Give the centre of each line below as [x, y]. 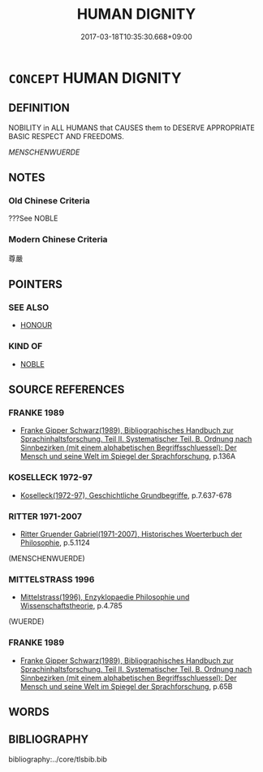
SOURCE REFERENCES [67, 390]
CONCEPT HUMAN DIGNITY [95, 78]
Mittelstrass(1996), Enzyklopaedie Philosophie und [105, 597]
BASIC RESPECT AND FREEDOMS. [66, 136]
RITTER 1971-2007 [45, 516]
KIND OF [26, 347]
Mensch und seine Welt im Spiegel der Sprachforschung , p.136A [128, 456]
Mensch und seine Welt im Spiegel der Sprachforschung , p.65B [126, 686]
